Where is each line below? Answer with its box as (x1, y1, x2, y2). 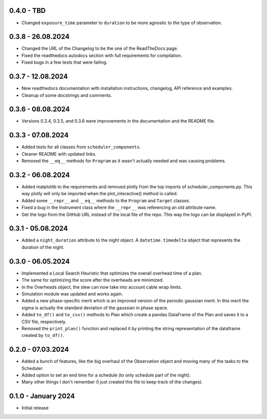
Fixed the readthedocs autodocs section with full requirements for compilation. (21, 52, 182, 58)
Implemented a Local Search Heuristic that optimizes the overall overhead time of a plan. (21, 270, 203, 276)
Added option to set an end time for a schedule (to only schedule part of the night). (21, 372, 191, 378)
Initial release (21, 405, 49, 411)
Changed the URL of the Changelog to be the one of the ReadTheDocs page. (21, 45, 178, 51)
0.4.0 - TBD (9, 6, 46, 15)
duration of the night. (21, 244, 65, 250)
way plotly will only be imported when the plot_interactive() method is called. (21, 191, 178, 197)
